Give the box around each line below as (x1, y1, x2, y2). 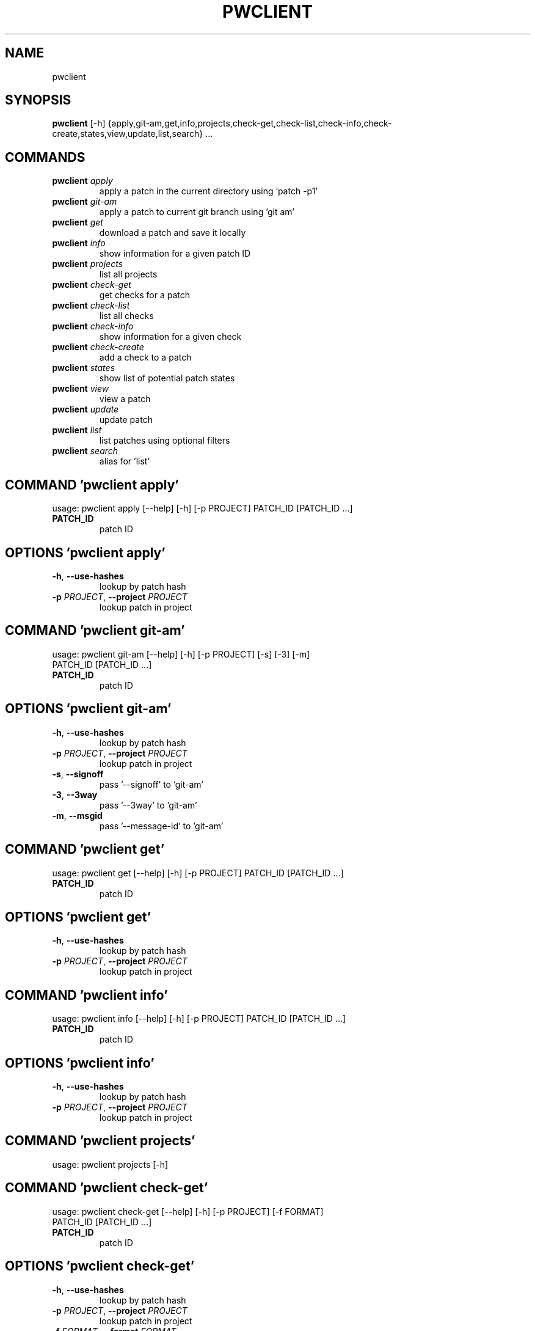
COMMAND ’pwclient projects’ (5, 1133, 195, 1149)
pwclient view (52, 383, 109, 394)
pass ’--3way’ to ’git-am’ (99, 799, 197, 810)
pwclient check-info (52, 321, 134, 332)
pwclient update (52, 404, 119, 415)
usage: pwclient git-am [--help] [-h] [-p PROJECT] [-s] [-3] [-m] (52, 648, 310, 659)
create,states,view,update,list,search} (52, 128, 203, 139)
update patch (99, 414, 153, 425)
